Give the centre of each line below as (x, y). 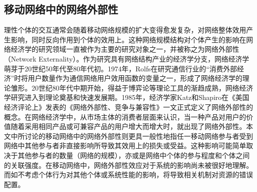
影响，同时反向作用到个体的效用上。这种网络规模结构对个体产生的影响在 (128, 39)
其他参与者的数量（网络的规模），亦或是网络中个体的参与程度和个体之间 (133, 155)
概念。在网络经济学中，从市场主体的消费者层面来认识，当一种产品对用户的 (125, 116)
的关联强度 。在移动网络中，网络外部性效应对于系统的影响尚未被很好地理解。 (128, 165)
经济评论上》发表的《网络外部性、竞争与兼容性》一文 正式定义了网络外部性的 (128, 107)
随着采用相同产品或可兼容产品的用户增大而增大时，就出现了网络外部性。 (128, 126)
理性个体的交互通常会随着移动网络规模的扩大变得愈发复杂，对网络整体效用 (125, 30)
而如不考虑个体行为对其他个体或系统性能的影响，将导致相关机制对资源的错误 (128, 175)
